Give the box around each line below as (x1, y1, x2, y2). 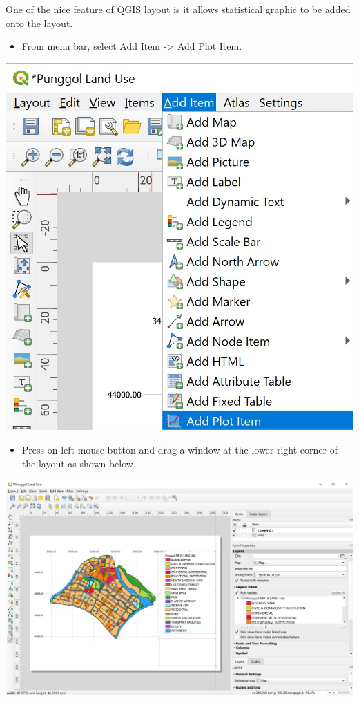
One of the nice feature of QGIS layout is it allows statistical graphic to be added (6, 2, 351, 16)
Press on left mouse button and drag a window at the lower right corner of (21, 442, 338, 457)
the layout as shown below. (21, 456, 136, 470)
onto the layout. (6, 15, 73, 30)
